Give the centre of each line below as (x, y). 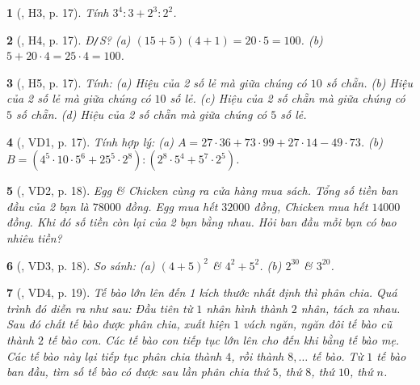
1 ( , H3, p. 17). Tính (58, 12)
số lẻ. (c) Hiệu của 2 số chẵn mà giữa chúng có (288, 98)
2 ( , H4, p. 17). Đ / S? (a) (69, 39)
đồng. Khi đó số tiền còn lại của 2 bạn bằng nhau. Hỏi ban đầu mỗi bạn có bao (202, 222)
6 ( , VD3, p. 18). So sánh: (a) (81, 265)
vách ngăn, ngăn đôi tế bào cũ (318, 324)
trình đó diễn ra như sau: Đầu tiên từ (100, 308)
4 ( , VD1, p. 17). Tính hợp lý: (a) (90, 141)
